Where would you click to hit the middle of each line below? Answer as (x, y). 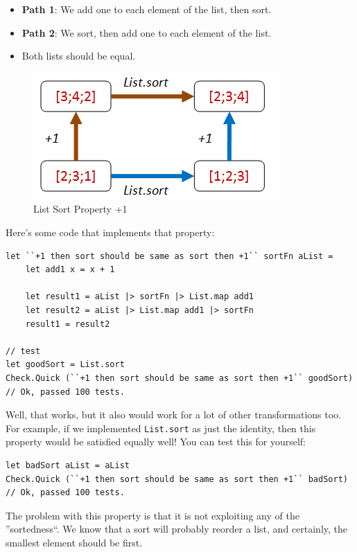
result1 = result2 (68, 324)
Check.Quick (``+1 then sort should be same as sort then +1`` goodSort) (180, 378)
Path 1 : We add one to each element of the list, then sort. (147, 9)
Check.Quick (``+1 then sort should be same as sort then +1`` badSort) (177, 479)
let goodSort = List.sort (65, 365)
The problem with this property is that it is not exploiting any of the (153, 515)
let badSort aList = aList (68, 465)
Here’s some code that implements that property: (110, 232)
